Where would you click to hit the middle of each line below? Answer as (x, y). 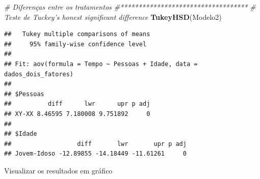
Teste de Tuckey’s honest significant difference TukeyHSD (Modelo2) (113, 17)
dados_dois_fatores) (39, 74)
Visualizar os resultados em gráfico (58, 170)
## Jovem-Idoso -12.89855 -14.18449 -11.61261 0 (95, 154)
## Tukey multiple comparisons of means (77, 34)
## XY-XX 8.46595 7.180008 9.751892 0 (77, 114)
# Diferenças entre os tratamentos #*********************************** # (130, 7)
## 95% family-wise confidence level (75, 44)
